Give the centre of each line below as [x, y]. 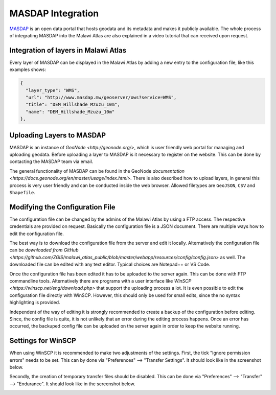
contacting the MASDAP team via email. [51, 161]
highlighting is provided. [35, 303]
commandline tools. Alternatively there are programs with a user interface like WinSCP [100, 281]
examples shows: [28, 69]
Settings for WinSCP [43, 341]
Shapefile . [22, 193]
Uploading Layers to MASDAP [58, 135]
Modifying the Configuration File [62, 207]
